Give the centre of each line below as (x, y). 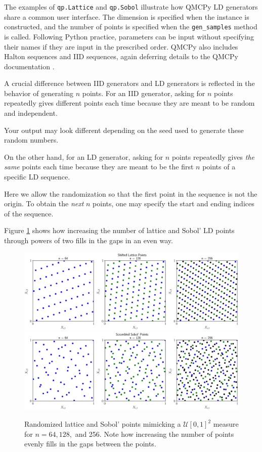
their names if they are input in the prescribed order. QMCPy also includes (121, 46)
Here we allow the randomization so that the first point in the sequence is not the (131, 193)
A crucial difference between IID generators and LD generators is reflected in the (129, 83)
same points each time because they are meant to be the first (99, 167)
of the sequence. (29, 213)
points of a (219, 167)
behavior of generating (39, 93)
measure (226, 424)
